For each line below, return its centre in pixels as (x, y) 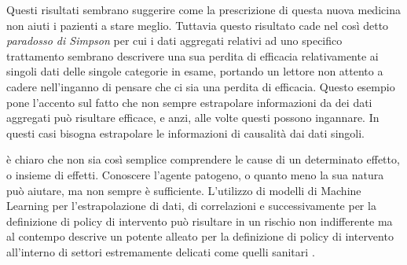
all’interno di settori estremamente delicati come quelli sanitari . (161, 251)
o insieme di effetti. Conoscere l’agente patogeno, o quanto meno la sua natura (195, 174)
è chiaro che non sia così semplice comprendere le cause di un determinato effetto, (203, 159)
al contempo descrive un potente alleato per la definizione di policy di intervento (200, 236)
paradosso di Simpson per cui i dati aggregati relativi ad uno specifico (174, 40)
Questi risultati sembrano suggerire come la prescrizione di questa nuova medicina (203, 9)
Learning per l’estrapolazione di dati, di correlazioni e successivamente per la (191, 206)
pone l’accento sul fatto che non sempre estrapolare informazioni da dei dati (189, 102)
